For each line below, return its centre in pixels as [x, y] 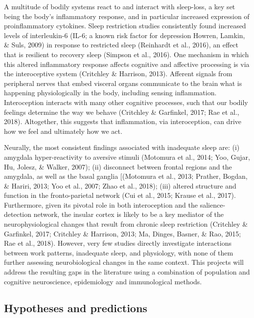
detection [18, 214]
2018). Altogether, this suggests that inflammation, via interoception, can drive [123, 121]
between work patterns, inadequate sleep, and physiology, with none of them [119, 252]
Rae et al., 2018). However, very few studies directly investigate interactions [118, 243]
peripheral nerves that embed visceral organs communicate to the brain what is [123, 83]
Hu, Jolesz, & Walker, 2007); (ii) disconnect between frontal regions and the [118, 166]
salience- [213, 204]
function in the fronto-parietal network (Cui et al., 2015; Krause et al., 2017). [120, 195]
